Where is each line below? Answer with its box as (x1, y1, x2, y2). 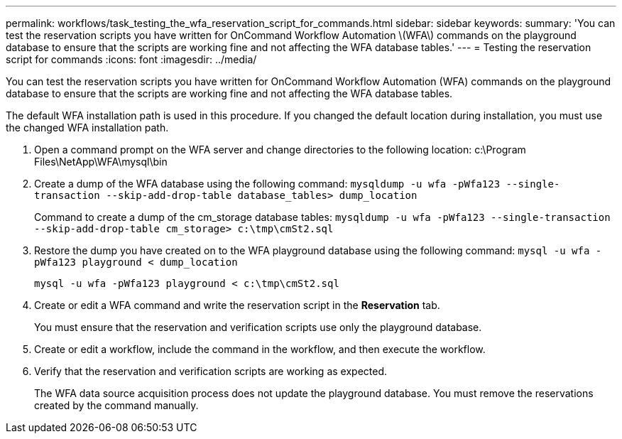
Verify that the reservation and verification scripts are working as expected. (34, 365, 388, 377)
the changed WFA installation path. (6, 121, 169, 134)
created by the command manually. (34, 399, 199, 411)
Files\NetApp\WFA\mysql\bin (34, 156, 168, 168)
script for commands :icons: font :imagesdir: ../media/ (6, 53, 257, 65)
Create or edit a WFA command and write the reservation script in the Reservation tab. (34, 299, 440, 311)
